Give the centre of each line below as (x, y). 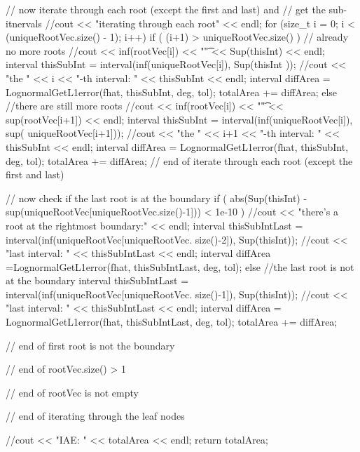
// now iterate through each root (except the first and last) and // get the (166, 9)
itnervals (24, 23)
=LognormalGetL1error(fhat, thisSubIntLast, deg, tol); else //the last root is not (180, 266)
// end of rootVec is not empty (72, 392)
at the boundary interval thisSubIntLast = (97, 280)
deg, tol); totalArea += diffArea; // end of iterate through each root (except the (179, 160)
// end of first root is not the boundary (90, 345)
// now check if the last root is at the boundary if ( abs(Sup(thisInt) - (157, 198)
